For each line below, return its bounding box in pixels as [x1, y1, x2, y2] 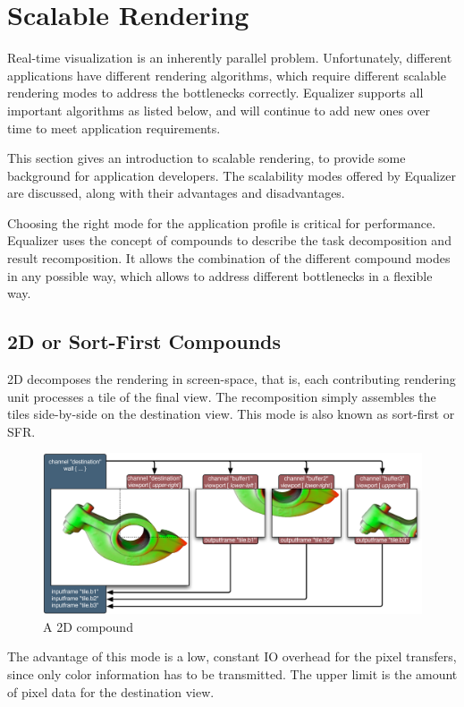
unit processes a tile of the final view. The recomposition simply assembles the [7, 387, 436, 405]
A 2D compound [43, 617, 133, 635]
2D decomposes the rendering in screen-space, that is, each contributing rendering [7, 370, 456, 388]
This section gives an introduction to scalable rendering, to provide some [7, 149, 406, 167]
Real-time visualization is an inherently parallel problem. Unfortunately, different [7, 48, 452, 67]
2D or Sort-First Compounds [7, 328, 282, 355]
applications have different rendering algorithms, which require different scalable [7, 65, 446, 84]
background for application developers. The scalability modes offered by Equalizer [7, 166, 456, 184]
